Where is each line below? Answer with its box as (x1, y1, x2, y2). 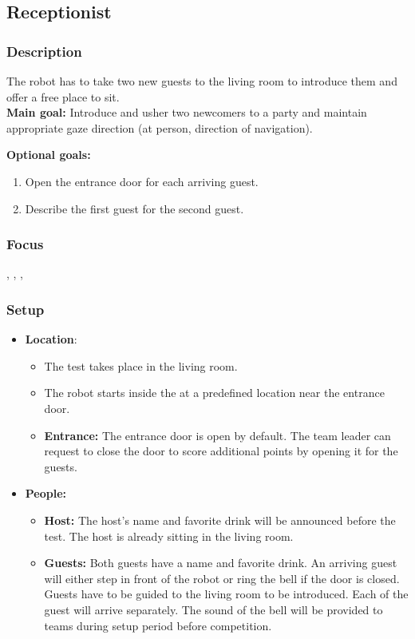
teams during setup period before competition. (44, 617, 272, 633)
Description (6, 41, 82, 61)
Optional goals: (6, 146, 91, 163)
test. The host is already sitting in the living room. (44, 527, 294, 544)
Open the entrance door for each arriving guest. (25, 173, 259, 189)
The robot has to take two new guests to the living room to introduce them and (6, 73, 397, 89)
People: (25, 485, 67, 502)
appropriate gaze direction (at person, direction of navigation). (6, 119, 313, 136)
